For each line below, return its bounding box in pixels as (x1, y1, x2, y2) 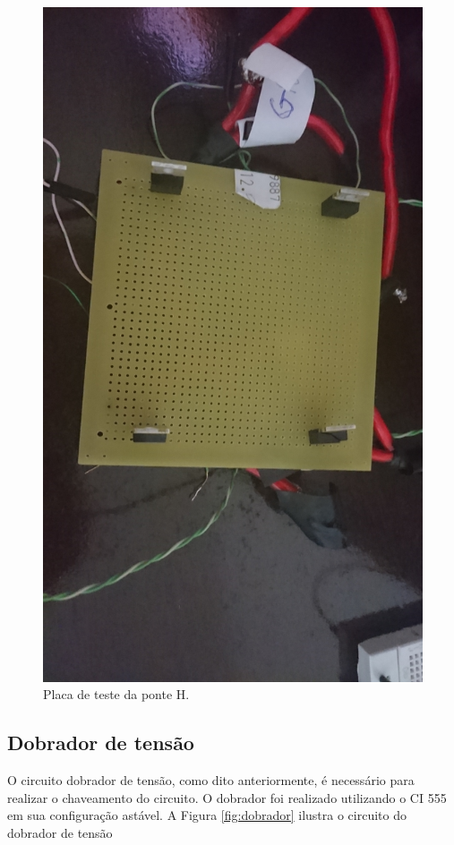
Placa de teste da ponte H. (43, 685, 190, 704)
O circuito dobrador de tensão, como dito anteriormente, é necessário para (7, 771, 415, 790)
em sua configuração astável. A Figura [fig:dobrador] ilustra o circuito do (7, 806, 407, 824)
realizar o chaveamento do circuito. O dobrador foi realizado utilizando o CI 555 (7, 788, 447, 807)
